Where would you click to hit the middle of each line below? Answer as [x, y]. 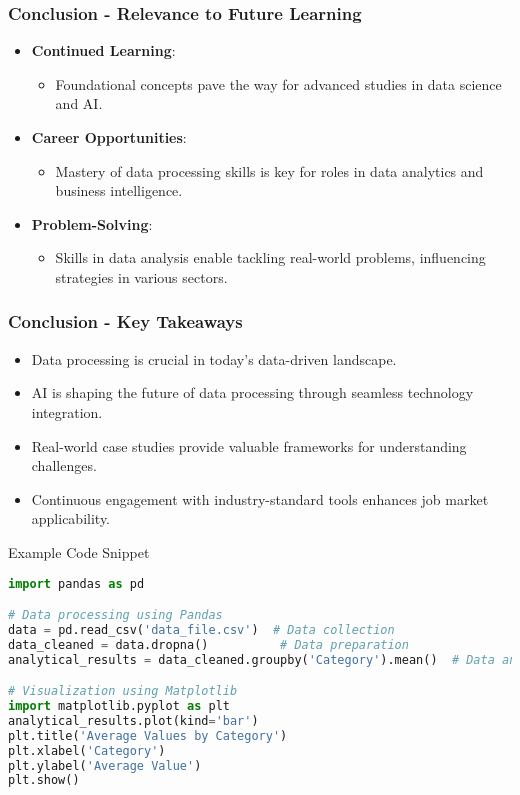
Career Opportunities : [109, 137]
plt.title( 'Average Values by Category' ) [148, 735]
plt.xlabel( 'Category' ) [87, 750]
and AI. [79, 103]
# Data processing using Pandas [115, 615]
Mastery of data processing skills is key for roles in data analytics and [269, 170]
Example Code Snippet [79, 551]
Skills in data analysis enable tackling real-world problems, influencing [270, 257]
